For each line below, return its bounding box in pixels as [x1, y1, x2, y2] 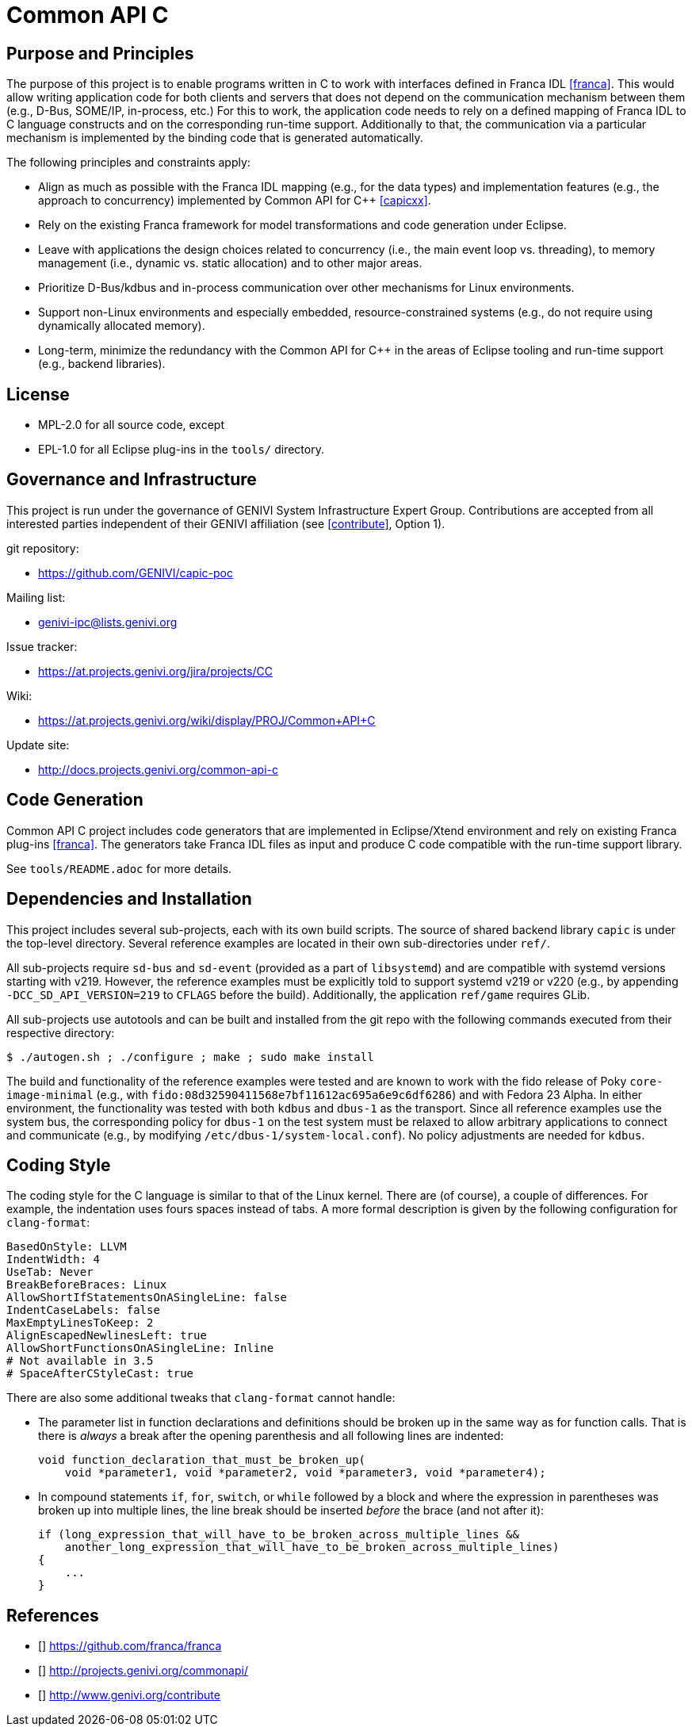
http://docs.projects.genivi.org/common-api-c [38, 762, 278, 776]
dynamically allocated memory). [38, 319, 205, 333]
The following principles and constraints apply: [6, 155, 250, 170]
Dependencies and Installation [6, 889, 252, 909]
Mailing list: [6, 590, 66, 604]
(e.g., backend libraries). [38, 357, 166, 371]
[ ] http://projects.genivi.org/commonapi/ [38, 1664, 248, 1678]
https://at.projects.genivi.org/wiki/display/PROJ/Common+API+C [38, 713, 376, 727]
